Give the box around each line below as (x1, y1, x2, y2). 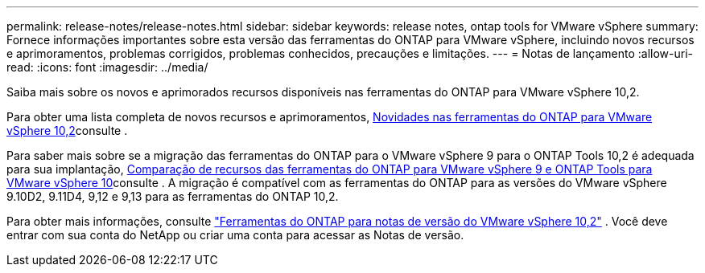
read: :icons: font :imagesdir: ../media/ (6, 60, 208, 74)
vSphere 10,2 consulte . (6, 124, 128, 137)
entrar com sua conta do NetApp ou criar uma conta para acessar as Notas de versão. (6, 228, 464, 242)
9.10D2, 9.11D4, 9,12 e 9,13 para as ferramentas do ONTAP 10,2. (6, 189, 339, 203)
